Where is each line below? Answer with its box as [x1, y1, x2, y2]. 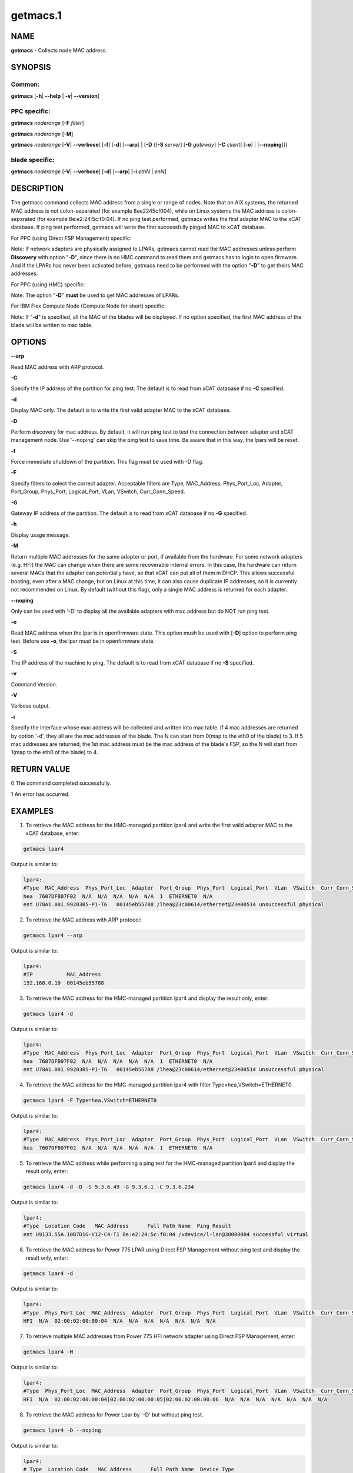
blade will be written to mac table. [11, 322, 93, 329]
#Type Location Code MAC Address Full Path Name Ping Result [23, 1223, 232, 1230]
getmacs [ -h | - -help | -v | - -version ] [11, 93, 100, 100]
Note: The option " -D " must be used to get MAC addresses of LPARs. [11, 292, 179, 299]
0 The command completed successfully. [11, 780, 111, 787]
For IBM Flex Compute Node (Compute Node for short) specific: [11, 302, 166, 309]
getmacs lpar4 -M [23, 1348, 74, 1355]
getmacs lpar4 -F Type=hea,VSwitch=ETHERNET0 [23, 1097, 157, 1104]
